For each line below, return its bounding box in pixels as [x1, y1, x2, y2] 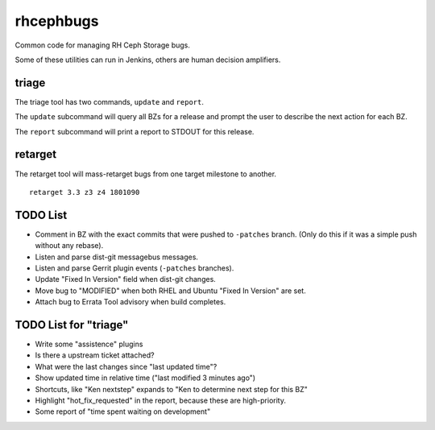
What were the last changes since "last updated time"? [35, 362, 217, 371]
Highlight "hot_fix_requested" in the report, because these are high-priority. [35, 395, 286, 406]
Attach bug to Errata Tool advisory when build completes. [35, 297, 226, 307]
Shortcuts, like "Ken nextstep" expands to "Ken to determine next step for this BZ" [35, 384, 308, 394]
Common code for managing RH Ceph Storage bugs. [14, 40, 191, 50]
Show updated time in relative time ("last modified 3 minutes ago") [35, 373, 256, 382]
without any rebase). [35, 241, 104, 250]
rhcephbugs [14, 12, 99, 30]
